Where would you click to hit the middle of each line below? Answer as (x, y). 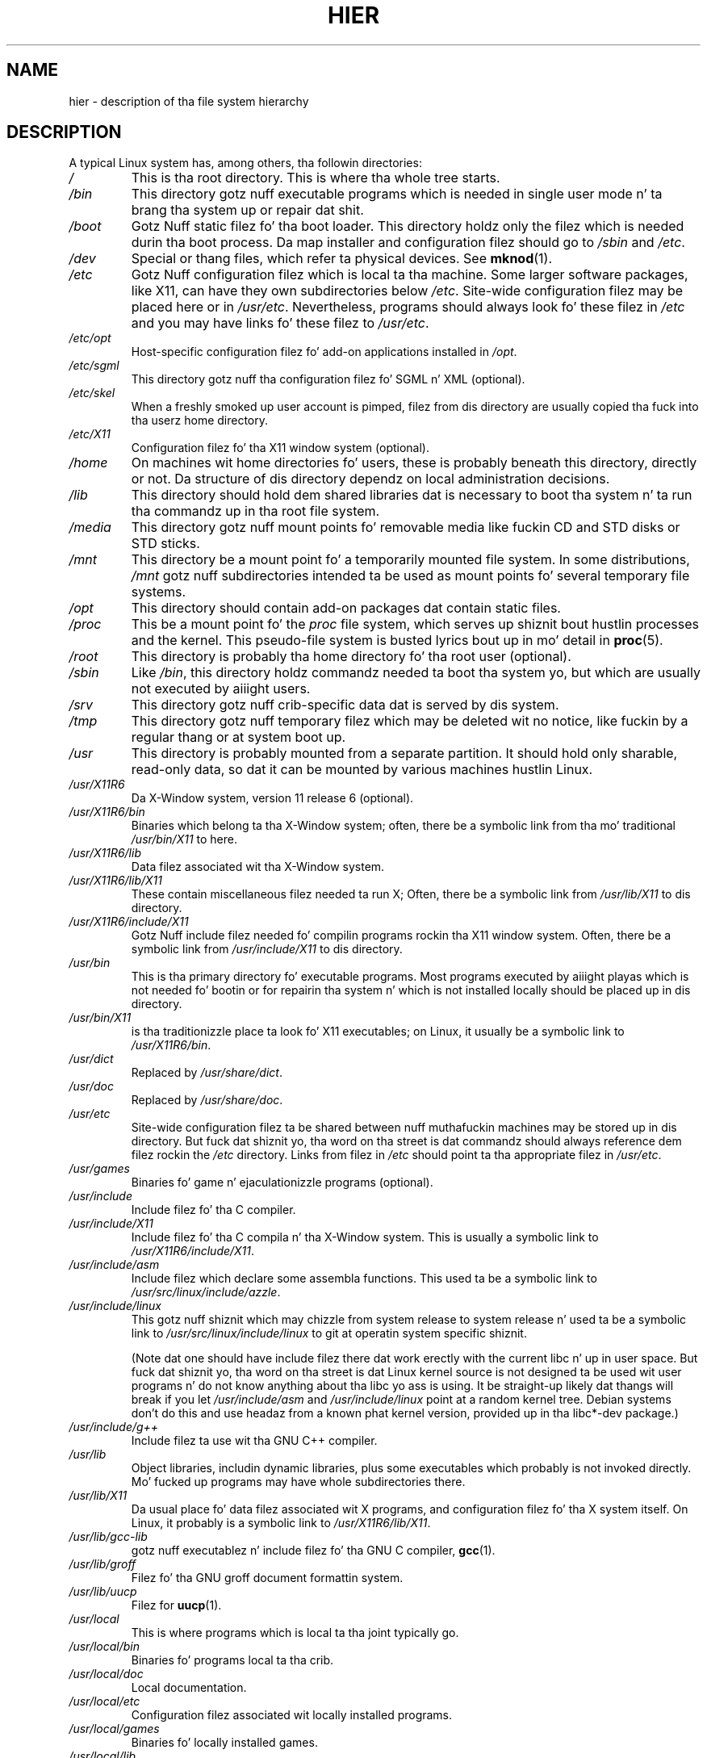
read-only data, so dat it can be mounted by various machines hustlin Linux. (362, 770)
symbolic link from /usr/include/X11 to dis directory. (267, 949)
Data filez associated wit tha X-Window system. (258, 867)
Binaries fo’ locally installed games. (224, 1743)
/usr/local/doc (106, 1674)
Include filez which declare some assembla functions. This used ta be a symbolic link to (364, 1279)
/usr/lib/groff (102, 1564)
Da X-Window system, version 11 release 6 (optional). (272, 798)
